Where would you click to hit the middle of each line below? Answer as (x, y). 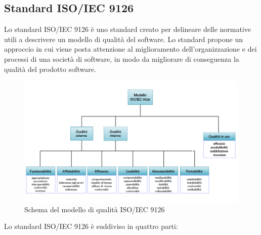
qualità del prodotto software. (50, 69)
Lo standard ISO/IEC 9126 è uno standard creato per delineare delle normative (128, 29)
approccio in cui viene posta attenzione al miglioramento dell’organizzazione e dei (130, 49)
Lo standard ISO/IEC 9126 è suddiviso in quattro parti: (91, 226)
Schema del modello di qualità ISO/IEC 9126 (95, 209)
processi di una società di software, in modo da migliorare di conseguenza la (122, 58)
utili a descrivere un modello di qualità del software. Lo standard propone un (123, 39)
